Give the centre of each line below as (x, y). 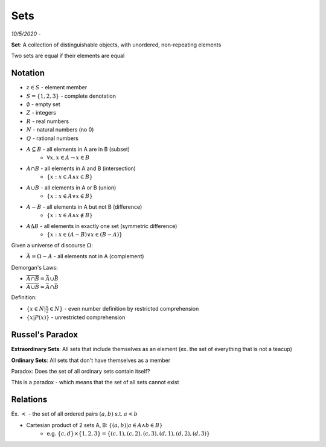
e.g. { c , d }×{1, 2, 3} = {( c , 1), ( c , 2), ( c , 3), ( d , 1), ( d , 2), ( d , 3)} (129, 434)
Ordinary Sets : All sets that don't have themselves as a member (91, 360)
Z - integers (41, 113)
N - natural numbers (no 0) (60, 130)
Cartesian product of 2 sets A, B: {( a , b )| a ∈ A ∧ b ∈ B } (94, 425)
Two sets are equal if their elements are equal (68, 56)
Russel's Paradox (45, 335)
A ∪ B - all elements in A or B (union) (71, 188)
